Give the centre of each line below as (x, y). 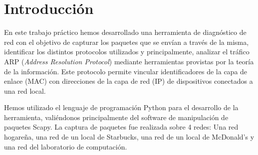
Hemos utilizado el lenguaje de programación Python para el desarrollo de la (121, 107)
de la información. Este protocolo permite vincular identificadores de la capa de (126, 71)
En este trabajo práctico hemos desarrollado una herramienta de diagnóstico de (125, 32)
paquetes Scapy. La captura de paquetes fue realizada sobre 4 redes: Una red (121, 127)
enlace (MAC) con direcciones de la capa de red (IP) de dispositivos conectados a (129, 81)
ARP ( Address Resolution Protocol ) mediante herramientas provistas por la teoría (129, 61)
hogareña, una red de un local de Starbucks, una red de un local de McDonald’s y (129, 137)
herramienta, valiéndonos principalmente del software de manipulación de (116, 117)
